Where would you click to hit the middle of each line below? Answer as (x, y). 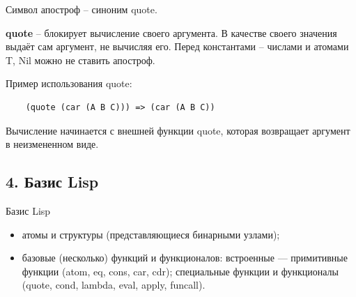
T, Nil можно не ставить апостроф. (80, 60)
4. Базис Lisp (52, 182)
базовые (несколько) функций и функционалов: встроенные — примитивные (185, 258)
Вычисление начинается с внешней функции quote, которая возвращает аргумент (178, 130)
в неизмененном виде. (52, 144)
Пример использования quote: (69, 83)
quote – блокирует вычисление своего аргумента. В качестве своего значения (171, 32)
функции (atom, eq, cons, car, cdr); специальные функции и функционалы (180, 271)
